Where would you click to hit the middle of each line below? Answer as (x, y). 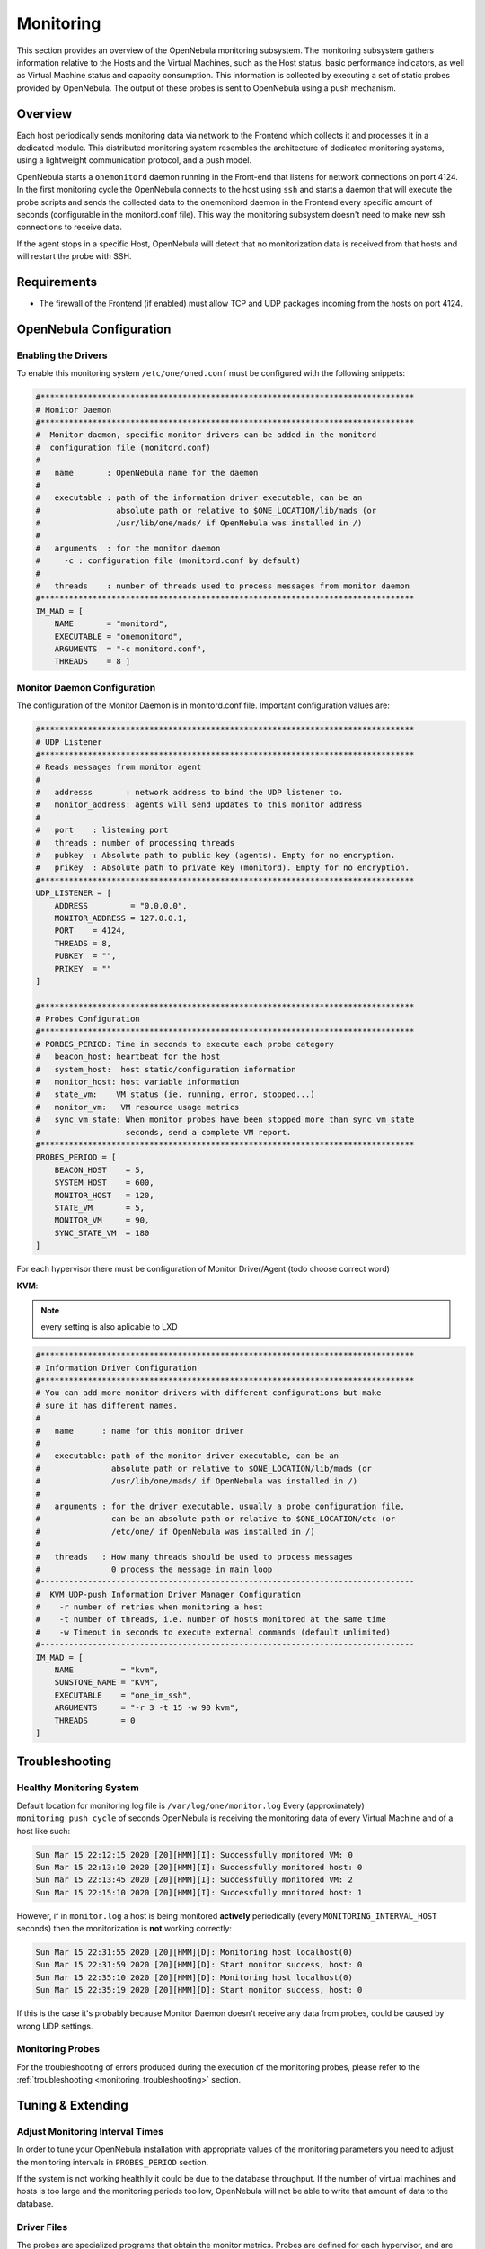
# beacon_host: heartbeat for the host (128, 1057)
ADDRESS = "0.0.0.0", (121, 905)
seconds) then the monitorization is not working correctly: (124, 1929)
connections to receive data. (70, 227)
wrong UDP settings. (55, 2026)
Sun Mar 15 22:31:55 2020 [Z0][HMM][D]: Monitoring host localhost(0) (194, 1953)
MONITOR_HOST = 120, (104, 1195)
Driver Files (42, 2227)
